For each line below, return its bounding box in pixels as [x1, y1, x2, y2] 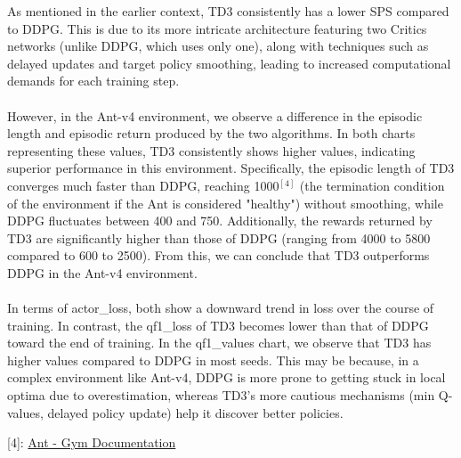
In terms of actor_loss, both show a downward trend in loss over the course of [7, 299, 434, 317]
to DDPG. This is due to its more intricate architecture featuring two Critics [7, 19, 427, 37]
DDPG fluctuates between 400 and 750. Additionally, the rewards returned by [7, 211, 433, 230]
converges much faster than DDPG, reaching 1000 [7, 176, 279, 194]
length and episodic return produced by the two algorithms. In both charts [7, 124, 416, 143]
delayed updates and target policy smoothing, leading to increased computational [7, 53, 451, 72]
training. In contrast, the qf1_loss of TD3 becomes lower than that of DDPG [7, 315, 429, 334]
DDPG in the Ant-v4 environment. [7, 263, 198, 282]
